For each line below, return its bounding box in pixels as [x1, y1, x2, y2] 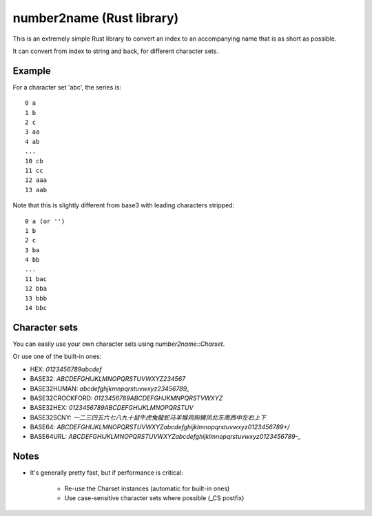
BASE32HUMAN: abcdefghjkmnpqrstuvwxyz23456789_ [30, 384, 189, 393]
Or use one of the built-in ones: [12, 352, 102, 361]
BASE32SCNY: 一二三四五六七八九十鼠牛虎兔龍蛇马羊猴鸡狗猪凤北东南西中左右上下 [30, 413, 267, 422]
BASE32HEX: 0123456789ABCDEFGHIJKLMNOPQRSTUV [30, 404, 194, 412]
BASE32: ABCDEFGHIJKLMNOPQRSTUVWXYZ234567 [30, 375, 186, 383]
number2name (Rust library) [12, 10, 179, 25]
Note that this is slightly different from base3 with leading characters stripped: [12, 201, 235, 209]
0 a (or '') [25, 217, 65, 225]
